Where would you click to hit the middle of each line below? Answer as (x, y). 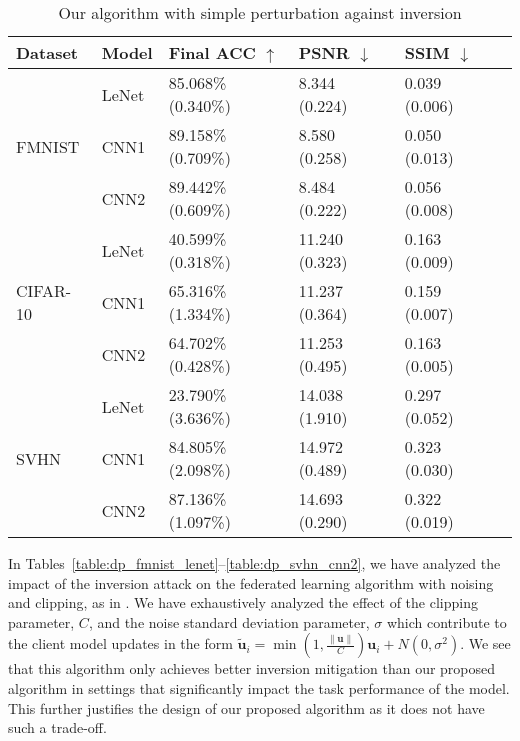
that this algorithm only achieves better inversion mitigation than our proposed (252, 668)
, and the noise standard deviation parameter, (229, 621)
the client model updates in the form (120, 643)
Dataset (47, 52)
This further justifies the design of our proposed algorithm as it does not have (246, 707)
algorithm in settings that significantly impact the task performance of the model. (259, 687)
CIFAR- (44, 290)
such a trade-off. (57, 727)
